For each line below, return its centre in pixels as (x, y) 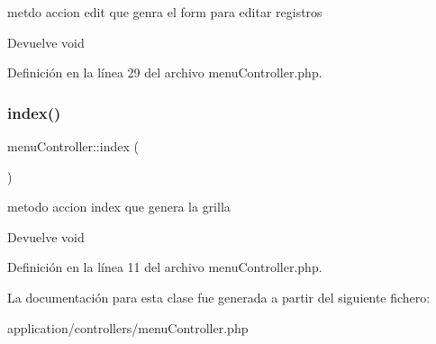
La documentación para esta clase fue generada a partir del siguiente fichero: (219, 297)
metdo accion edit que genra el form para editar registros (165, 12)
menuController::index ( (73, 146)
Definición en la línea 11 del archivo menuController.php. (165, 267)
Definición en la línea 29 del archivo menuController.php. (165, 72)
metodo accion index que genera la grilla (119, 207)
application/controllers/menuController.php (128, 327)
